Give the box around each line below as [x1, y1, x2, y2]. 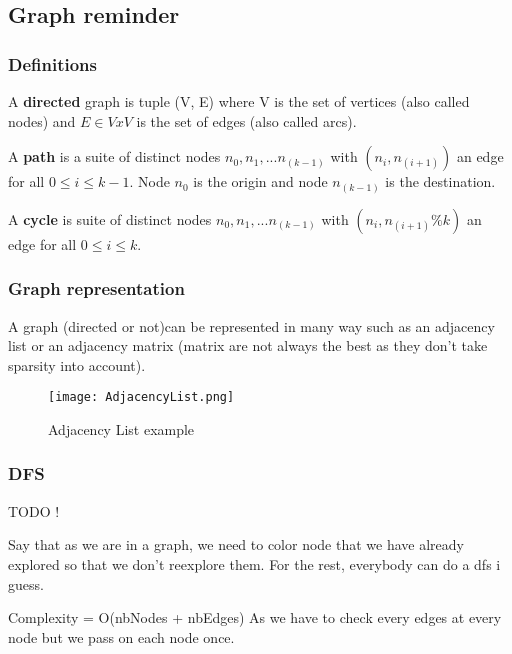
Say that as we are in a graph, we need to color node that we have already [8, 534, 464, 555]
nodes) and [8, 110, 76, 131]
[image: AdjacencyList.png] [48, 390, 235, 405]
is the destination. [385, 171, 496, 192]
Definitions [8, 51, 97, 76]
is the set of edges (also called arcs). [136, 110, 357, 131]
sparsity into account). [8, 354, 146, 375]
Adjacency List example [48, 418, 195, 439]
